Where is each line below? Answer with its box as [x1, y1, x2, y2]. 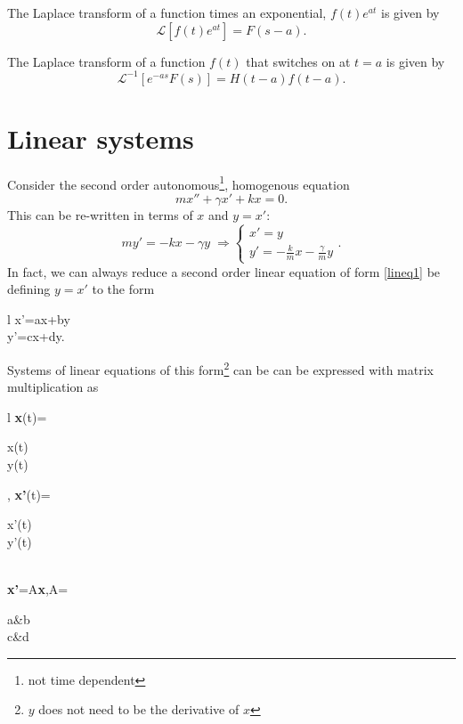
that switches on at [246, 52, 351, 70]
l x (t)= [7, 407, 47, 426]
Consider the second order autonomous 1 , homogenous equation [7, 172, 350, 193]
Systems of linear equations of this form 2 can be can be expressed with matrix [7, 357, 434, 378]
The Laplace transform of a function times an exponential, [7, 4, 327, 21]
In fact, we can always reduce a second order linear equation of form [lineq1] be [7, 262, 441, 281]
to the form [92, 280, 155, 298]
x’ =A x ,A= [7, 579, 69, 598]
